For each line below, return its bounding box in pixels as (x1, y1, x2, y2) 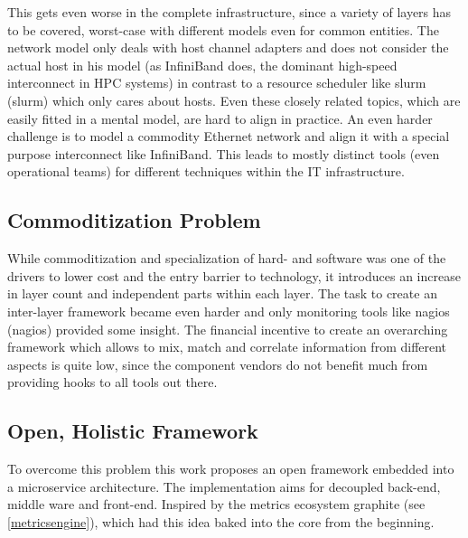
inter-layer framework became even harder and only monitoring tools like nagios (7, 301, 450, 320)
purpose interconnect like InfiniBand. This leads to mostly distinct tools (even (7, 144, 440, 163)
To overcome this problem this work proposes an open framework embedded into (7, 459, 454, 478)
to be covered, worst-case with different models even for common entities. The (7, 20, 439, 39)
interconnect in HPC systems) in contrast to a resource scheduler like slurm (7, 73, 426, 92)
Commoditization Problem (7, 206, 261, 234)
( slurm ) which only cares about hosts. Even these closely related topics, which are (7, 90, 461, 109)
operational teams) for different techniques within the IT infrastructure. (7, 162, 405, 181)
